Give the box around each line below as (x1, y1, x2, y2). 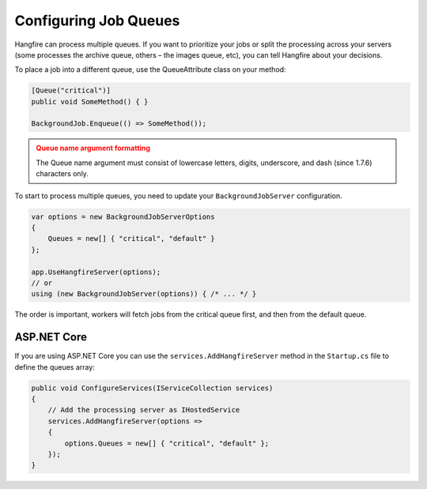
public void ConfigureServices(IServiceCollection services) (31, 383, 274, 393)
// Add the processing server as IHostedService (47, 405, 240, 415)
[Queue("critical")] (31, 86, 111, 95)
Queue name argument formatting (36, 143, 150, 153)
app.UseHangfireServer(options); (31, 267, 161, 276)
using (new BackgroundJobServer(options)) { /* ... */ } (31, 289, 257, 299)
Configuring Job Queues (14, 12, 180, 29)
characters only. (36, 169, 89, 179)
